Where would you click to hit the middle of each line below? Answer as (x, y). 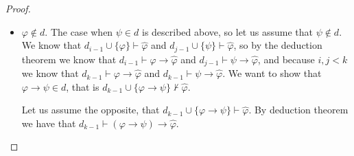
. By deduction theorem (298, 110)
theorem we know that (69, 59)
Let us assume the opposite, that (91, 110)
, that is (83, 86)
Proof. (18, 8)
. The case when (79, 31)
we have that (49, 123)
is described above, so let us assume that (227, 31)
